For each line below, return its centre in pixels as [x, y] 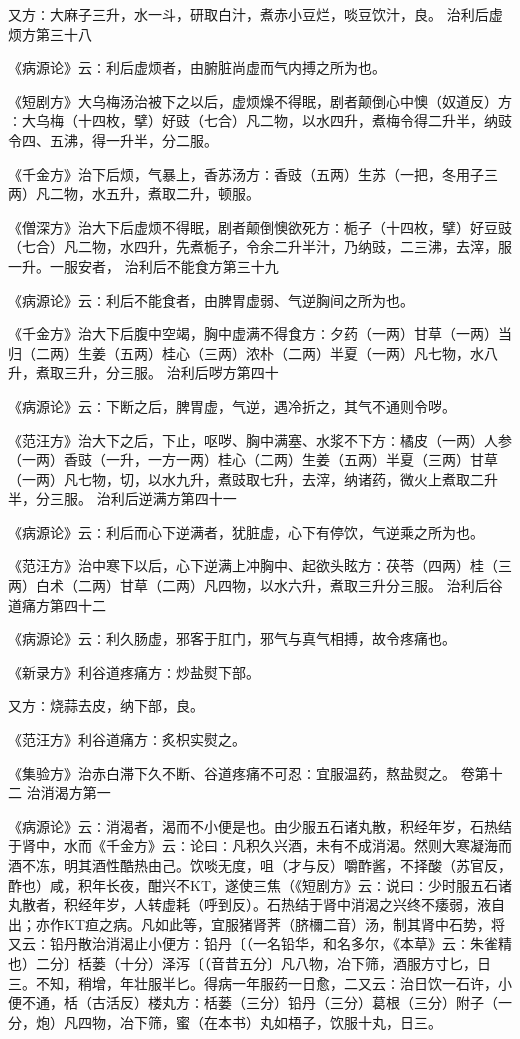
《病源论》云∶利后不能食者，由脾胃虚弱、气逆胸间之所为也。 [211, 299]
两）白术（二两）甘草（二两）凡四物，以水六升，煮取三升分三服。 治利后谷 [255, 585]
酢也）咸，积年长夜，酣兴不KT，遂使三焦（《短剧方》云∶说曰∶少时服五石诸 [260, 884]
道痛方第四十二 [57, 604]
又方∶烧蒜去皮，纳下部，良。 [106, 705]
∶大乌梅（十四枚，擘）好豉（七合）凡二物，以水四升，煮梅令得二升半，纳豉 [260, 120]
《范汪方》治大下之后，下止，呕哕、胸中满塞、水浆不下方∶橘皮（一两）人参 [260, 439]
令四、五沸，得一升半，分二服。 [113, 139]
